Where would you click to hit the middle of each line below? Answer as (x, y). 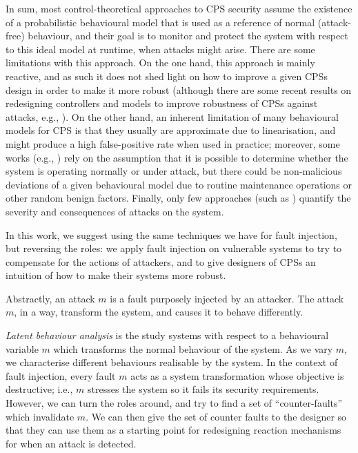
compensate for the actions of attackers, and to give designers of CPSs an (161, 261)
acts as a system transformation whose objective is (237, 375)
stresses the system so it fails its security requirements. (203, 389)
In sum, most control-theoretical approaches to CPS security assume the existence (179, 8)
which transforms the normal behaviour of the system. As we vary (193, 348)
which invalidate (40, 416)
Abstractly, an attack (50, 298)
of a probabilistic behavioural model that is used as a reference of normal (160, 22)
